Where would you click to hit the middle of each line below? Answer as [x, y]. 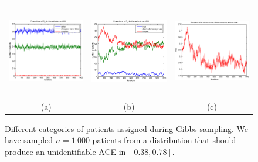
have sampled [29, 140]
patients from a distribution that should [164, 140]
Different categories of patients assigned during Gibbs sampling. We [127, 128]
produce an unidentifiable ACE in [65, 152]
